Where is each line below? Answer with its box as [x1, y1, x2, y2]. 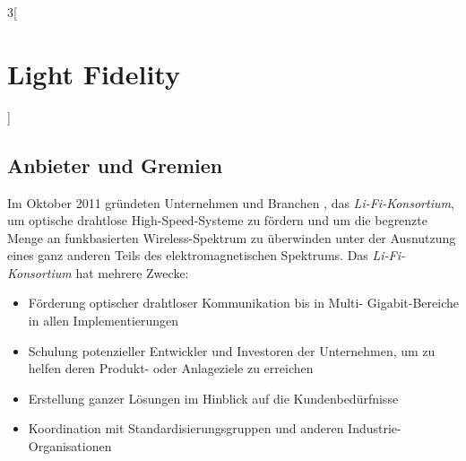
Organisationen [28, 437, 112, 456]
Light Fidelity [7, 55, 180, 91]
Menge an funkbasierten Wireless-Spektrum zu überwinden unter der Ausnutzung [7, 228, 456, 247]
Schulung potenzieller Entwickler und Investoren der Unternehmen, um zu [28, 341, 436, 360]
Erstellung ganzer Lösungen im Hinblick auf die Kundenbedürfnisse [28, 388, 399, 407]
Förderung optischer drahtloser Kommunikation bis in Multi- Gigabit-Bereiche [28, 293, 459, 312]
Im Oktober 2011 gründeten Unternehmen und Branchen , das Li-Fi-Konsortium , [7, 193, 454, 212]
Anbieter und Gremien [7, 151, 223, 178]
